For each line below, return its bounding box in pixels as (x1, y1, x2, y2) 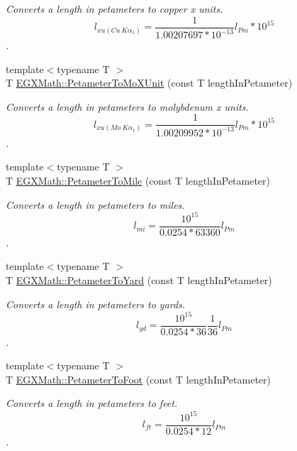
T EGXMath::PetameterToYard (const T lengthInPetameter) (6, 272, 272, 287)
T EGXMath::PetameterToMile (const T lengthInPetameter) (6, 173, 271, 188)
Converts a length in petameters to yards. (6, 296, 186, 311)
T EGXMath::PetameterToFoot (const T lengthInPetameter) (6, 371, 271, 386)
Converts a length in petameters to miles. (6, 197, 185, 212)
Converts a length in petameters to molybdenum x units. (6, 99, 249, 114)
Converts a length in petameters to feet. (6, 396, 178, 411)
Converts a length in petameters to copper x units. (6, 1, 223, 16)
